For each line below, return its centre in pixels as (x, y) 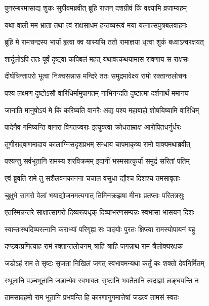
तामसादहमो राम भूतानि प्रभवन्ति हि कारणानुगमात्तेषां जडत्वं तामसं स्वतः (92, 297)
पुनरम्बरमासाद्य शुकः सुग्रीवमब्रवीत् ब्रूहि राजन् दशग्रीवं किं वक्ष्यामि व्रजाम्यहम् (96, 8)
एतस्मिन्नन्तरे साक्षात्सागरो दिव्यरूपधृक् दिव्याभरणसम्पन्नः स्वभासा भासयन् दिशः (99, 212)
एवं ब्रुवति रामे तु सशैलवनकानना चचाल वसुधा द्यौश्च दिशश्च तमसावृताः (92, 178)
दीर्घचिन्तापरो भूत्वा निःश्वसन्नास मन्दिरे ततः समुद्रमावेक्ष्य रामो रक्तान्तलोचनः (96, 76)
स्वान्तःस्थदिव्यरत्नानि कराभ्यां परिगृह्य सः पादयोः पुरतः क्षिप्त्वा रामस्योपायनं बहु (100, 229)
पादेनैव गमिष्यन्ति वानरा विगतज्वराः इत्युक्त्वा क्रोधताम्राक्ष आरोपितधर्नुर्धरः (93, 127)
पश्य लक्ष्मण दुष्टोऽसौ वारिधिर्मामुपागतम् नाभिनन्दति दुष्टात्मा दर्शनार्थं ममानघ (97, 92)
